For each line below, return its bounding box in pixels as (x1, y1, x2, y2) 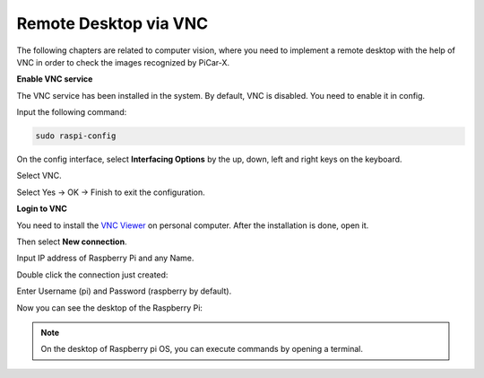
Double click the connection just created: (16, 269, 169, 280)
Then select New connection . (16, 236, 127, 247)
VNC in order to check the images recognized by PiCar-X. (16, 57, 230, 67)
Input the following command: (16, 107, 127, 118)
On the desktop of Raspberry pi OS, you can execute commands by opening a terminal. (40, 344, 363, 355)
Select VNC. (16, 171, 62, 181)
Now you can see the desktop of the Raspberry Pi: (16, 302, 203, 313)
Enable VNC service (16, 74, 93, 84)
